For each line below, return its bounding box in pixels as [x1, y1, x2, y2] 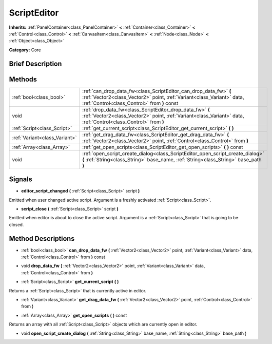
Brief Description [9, 59, 62, 68]
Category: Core [9, 47, 41, 53]
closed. [9, 222, 24, 228]
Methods [9, 75, 37, 83]
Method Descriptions [9, 234, 75, 243]
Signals [9, 175, 33, 184]
